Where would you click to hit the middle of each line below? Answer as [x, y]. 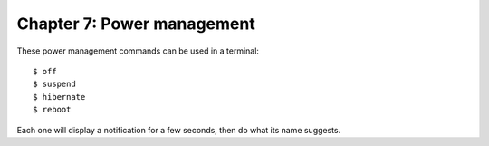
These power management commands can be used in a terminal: [138, 51]
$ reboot [52, 110]
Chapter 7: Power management [136, 24]
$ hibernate [59, 97]
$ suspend [54, 84]
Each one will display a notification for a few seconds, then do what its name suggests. [179, 130]
